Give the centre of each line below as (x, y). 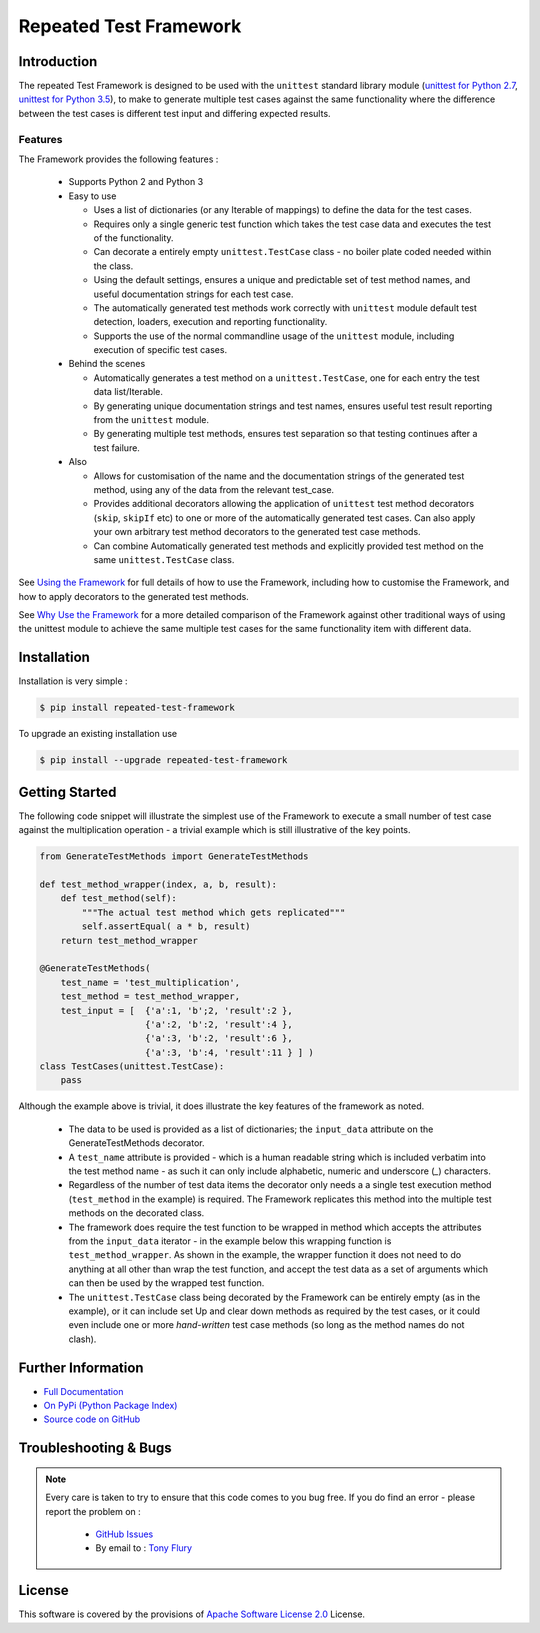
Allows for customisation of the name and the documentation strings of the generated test (279, 476)
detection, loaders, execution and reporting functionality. (210, 322)
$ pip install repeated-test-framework (137, 708)
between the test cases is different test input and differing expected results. (174, 113)
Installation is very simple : (73, 681)
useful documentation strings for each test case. (193, 294)
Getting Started (67, 791)
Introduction (58, 61)
